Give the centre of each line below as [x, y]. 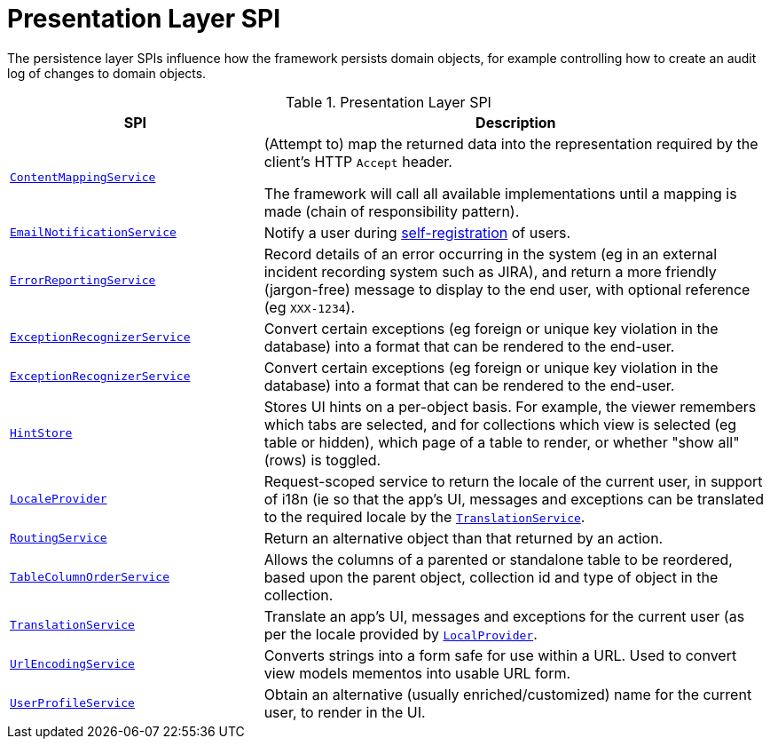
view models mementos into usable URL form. [417, 673]
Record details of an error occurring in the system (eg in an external [491, 254]
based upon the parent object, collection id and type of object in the [491, 577]
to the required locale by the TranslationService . [424, 516]
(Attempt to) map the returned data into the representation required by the [511, 143]
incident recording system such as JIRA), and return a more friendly [490, 271]
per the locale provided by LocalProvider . [401, 634]
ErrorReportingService [83, 281]
